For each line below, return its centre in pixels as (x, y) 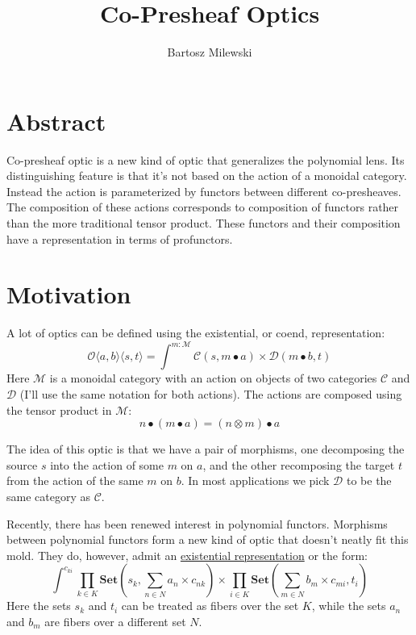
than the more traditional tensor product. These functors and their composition (204, 223)
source (22, 464)
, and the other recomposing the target (299, 464)
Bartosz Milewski (210, 52)
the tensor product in (59, 409)
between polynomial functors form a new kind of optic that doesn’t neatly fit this (208, 539)
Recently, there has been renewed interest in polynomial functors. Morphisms (197, 523)
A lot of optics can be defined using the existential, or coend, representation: (196, 333)
